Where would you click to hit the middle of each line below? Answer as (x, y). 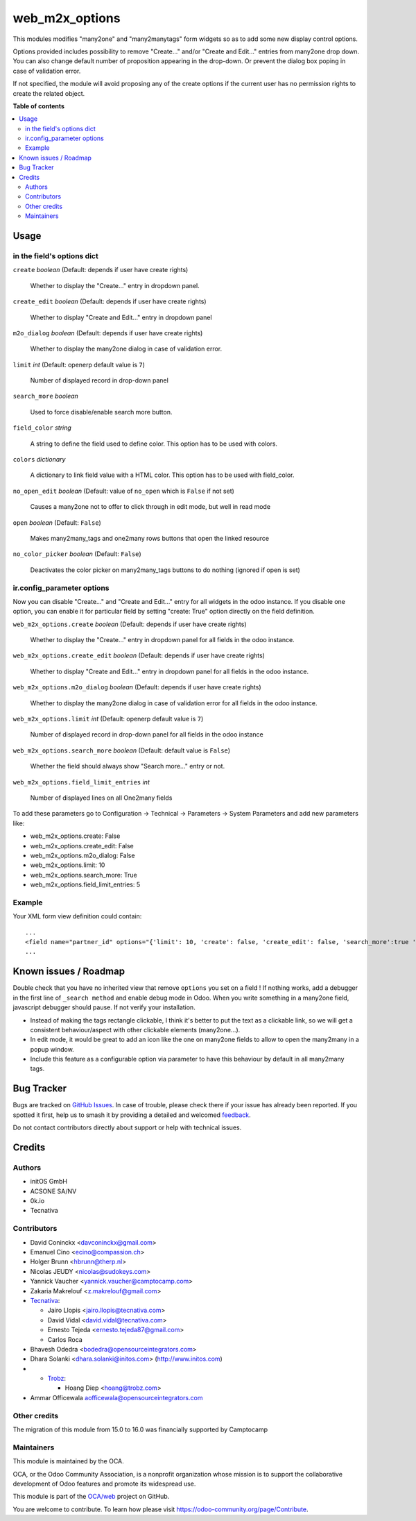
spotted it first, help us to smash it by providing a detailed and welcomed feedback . (132, 1115)
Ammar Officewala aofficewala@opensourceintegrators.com (116, 1397)
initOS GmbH (49, 1182)
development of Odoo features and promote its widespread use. (104, 1484)
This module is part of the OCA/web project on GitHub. (91, 1497)
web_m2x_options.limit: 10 (68, 865)
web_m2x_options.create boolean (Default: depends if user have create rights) (130, 624)
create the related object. (49, 93)
